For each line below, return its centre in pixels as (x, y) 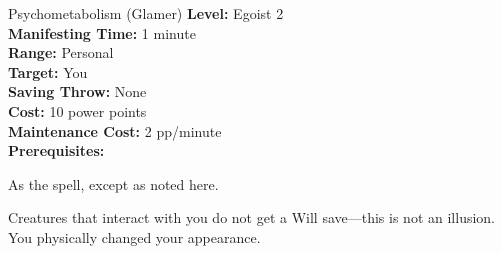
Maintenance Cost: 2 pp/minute (115, 130)
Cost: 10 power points (77, 110)
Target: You (48, 71)
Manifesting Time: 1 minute (102, 32)
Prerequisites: (56, 150)
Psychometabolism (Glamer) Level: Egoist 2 (146, 13)
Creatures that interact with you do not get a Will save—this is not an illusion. (252, 217)
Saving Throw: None (77, 91)
